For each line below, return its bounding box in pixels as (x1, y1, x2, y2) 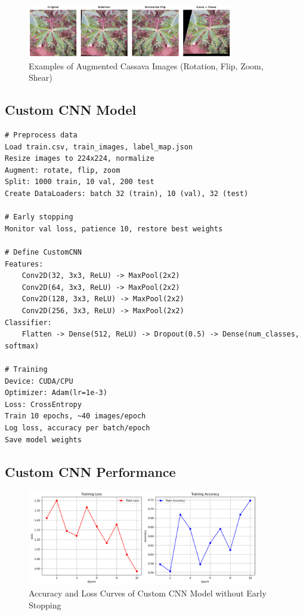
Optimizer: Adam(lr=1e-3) (5, 388, 107, 397)
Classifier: (5, 318, 52, 327)
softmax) (5, 341, 39, 350)
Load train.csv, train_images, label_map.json (5, 142, 193, 151)
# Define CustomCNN (5, 248, 82, 257)
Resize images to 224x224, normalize (5, 154, 154, 163)
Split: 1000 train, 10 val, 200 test (5, 178, 154, 186)
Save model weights (5, 435, 82, 444)
